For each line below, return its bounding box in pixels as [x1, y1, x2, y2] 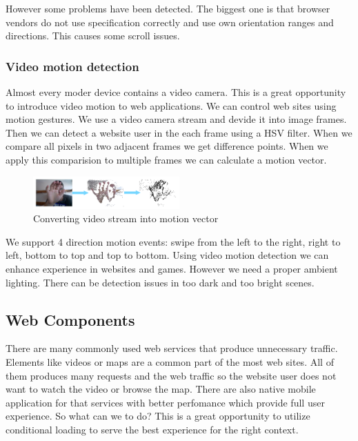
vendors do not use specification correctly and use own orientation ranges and [6, 14, 334, 29]
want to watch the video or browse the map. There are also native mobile [6, 382, 316, 396]
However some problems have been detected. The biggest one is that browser [6, 1, 330, 15]
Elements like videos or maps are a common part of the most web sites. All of [6, 354, 334, 369]
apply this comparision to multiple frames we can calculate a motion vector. [6, 152, 327, 166]
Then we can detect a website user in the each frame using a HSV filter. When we [6, 125, 352, 139]
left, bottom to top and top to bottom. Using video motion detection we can [6, 248, 329, 262]
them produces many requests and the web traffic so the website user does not [6, 368, 337, 382]
